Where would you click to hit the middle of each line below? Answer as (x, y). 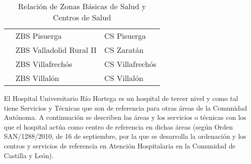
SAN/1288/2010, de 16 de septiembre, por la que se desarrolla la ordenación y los (125, 136)
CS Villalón (124, 78)
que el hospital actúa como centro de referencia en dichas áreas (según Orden (118, 126)
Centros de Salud (82, 17)
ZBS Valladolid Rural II (56, 50)
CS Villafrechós (130, 64)
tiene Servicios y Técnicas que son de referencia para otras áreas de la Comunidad (125, 107)
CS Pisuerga (125, 36)
